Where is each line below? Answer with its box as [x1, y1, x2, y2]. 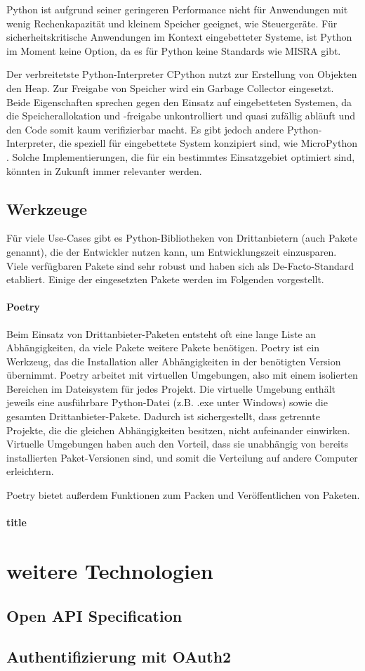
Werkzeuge [6, 197, 88, 219]
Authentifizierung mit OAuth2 [6, 646, 232, 667]
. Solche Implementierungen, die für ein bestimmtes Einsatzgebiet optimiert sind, [6, 149, 355, 164]
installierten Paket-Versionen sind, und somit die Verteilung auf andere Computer [6, 450, 358, 464]
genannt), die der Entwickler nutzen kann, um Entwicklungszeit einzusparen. [6, 244, 337, 259]
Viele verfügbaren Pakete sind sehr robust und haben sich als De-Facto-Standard [6, 258, 354, 273]
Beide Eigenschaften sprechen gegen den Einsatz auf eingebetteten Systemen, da [6, 94, 352, 109]
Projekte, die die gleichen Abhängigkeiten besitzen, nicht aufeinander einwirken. [6, 422, 350, 437]
